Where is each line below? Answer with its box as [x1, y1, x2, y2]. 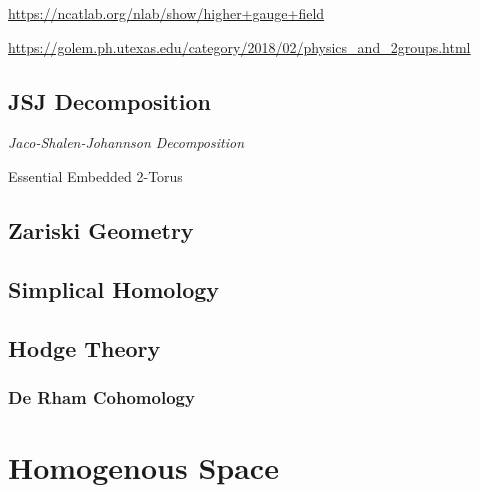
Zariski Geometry [8, 214, 194, 245]
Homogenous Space [8, 446, 279, 487]
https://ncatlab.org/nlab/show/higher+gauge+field [8, 3, 325, 23]
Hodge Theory [8, 332, 161, 363]
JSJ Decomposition [8, 85, 211, 116]
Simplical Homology [8, 273, 220, 304]
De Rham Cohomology [8, 384, 195, 409]
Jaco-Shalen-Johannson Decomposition [8, 132, 244, 153]
